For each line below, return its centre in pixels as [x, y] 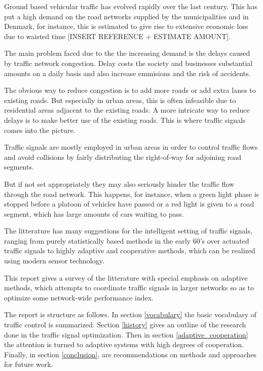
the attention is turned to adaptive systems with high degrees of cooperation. [124, 344]
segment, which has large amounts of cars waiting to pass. [94, 213]
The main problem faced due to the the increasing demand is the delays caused [127, 53]
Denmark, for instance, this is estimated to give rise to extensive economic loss [126, 26]
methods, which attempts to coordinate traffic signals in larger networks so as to [129, 288]
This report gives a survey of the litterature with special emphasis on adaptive [126, 277]
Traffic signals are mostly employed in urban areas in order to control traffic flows [131, 147]
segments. [19, 167]
